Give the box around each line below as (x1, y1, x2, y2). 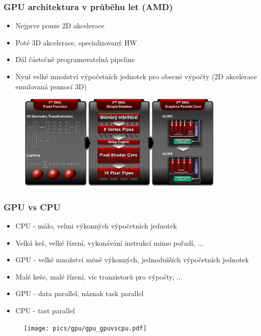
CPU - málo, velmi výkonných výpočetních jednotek (15, 220, 177, 231)
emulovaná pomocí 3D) (15, 81, 87, 91)
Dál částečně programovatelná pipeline (15, 54, 135, 65)
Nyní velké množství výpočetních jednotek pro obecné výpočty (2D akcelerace (15, 71, 257, 81)
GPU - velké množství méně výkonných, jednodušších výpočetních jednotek (15, 254, 249, 265)
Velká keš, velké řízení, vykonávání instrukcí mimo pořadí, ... (15, 237, 203, 248)
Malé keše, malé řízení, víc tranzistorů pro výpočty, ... (15, 271, 183, 282)
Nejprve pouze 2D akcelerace (15, 20, 105, 31)
